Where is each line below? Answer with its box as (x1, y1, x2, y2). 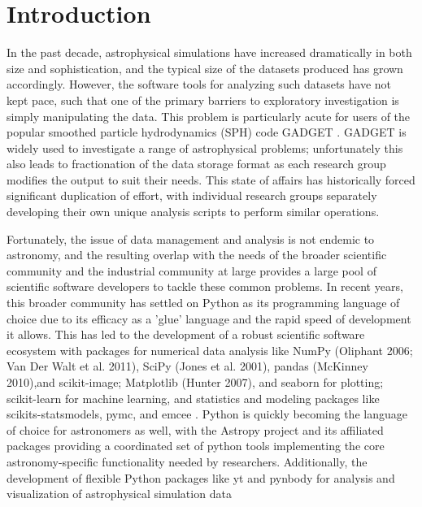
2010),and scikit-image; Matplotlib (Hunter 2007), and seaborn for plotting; (7, 374, 384, 390)
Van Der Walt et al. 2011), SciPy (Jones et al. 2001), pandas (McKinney (7, 357, 368, 375)
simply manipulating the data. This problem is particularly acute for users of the (7, 107, 411, 124)
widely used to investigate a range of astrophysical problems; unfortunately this (7, 139, 403, 156)
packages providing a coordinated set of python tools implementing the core (7, 437, 385, 454)
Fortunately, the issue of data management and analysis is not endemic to (7, 230, 375, 247)
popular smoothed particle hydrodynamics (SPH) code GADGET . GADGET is (7, 123, 407, 141)
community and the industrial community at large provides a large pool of (7, 262, 376, 279)
